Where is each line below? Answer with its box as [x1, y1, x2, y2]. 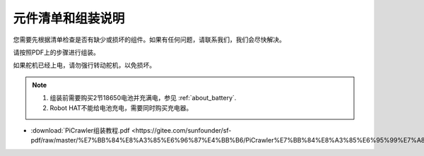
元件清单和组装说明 [13, 11, 125, 26]
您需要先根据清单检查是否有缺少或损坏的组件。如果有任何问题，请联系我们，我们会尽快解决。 [13, 35, 285, 44]
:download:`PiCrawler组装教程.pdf [30, 126, 130, 134]
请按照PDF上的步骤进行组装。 [13, 48, 100, 56]
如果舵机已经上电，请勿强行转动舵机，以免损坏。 [13, 61, 155, 70]
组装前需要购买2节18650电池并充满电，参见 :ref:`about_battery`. [49, 94, 237, 102]
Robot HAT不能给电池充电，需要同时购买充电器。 [49, 103, 193, 112]
